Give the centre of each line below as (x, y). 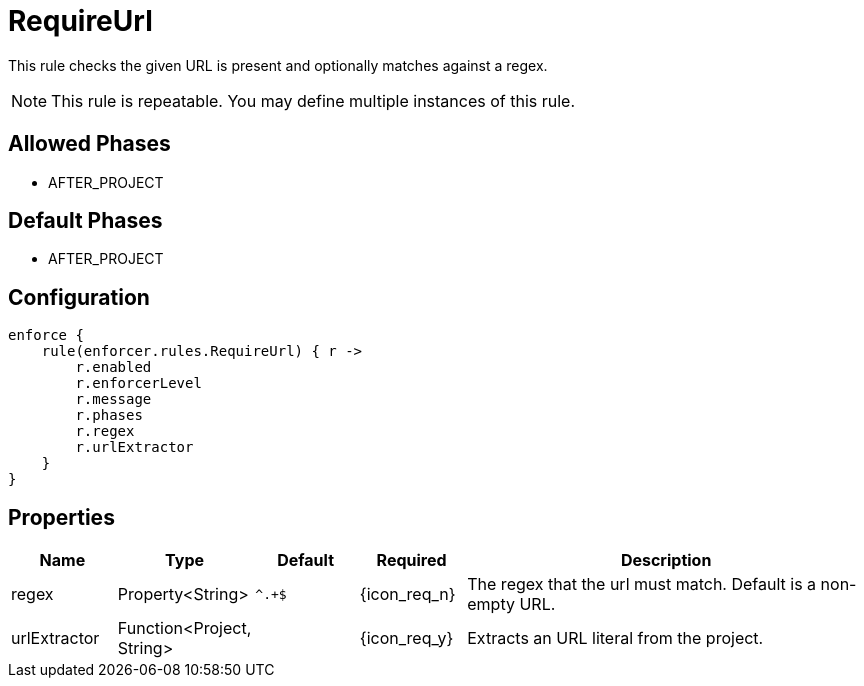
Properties (61, 517)
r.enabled (113, 367)
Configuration (79, 297)
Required (411, 560)
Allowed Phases (89, 144)
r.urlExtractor (134, 447)
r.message (113, 399)
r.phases (109, 415)
